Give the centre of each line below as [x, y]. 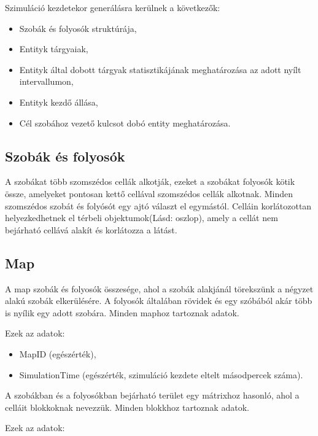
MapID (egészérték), [58, 353]
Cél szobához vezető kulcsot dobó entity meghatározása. [125, 123]
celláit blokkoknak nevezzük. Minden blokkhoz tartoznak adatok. [127, 407]
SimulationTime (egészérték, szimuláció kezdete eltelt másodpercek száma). [161, 374]
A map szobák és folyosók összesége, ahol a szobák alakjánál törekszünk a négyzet [159, 288]
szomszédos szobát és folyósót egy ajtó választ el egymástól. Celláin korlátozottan [158, 205]
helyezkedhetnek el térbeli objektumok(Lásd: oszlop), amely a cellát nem [142, 218]
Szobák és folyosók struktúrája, [78, 28]
